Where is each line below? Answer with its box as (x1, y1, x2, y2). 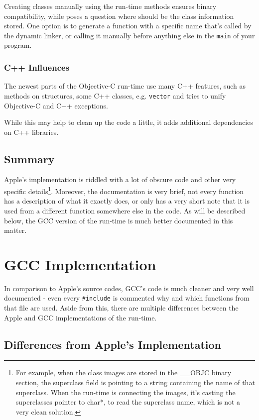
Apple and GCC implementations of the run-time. (4, 312, 157, 322)
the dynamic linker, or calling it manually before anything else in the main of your (4, 30, 255, 40)
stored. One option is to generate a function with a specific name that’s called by (4, 20, 252, 31)
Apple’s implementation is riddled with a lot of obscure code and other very (4, 174, 236, 185)
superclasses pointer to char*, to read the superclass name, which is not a (15, 397, 241, 407)
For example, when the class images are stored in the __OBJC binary (15, 367, 232, 378)
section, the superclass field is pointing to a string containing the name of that (15, 377, 255, 388)
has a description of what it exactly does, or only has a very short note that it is (4, 196, 250, 206)
